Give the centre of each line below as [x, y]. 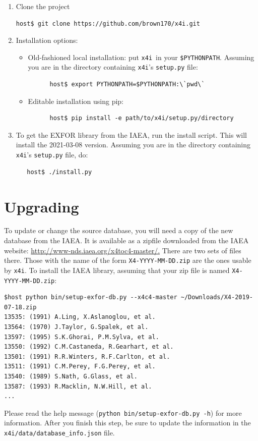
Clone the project [43, 6]
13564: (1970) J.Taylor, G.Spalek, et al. [76, 327]
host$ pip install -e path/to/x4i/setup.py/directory [142, 118]
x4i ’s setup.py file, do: [52, 155]
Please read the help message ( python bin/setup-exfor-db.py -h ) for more [123, 412]
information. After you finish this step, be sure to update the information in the [127, 423]
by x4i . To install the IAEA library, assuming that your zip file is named [117, 270]
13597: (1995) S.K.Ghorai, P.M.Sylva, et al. [82, 337]
